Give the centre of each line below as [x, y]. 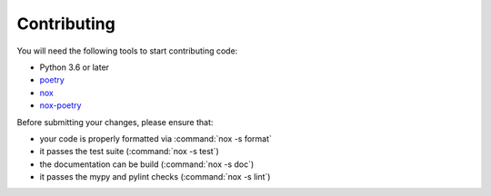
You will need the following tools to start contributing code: [127, 51]
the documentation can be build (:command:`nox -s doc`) [147, 164]
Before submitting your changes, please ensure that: [115, 122]
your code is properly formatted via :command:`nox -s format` [156, 138]
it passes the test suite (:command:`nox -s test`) [130, 152]
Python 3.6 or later [74, 67]
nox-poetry [60, 105]
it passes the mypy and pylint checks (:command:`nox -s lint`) [155, 177]
